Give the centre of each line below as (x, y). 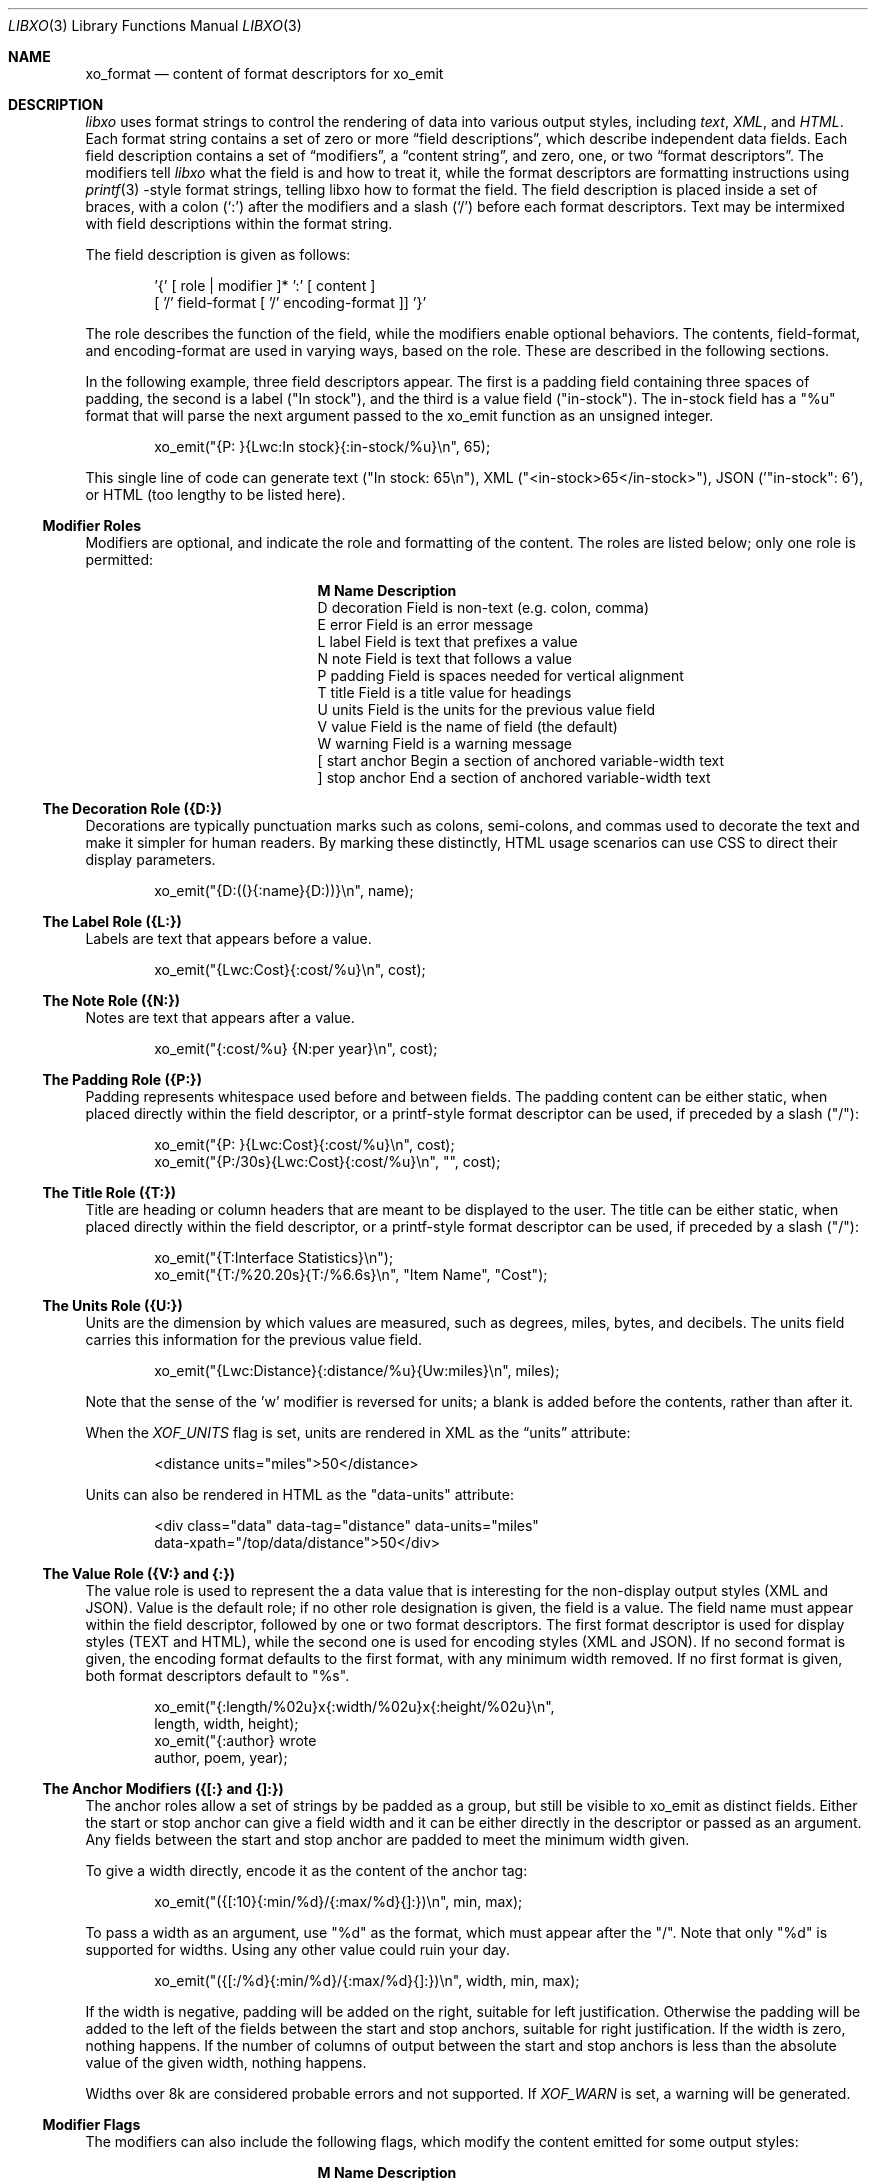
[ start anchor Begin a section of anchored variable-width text (521, 760)
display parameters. (150, 859)
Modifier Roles (92, 525)
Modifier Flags (91, 2124)
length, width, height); (226, 1723)
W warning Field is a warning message (444, 743)
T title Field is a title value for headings (444, 692)
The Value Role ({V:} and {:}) (139, 1573)
